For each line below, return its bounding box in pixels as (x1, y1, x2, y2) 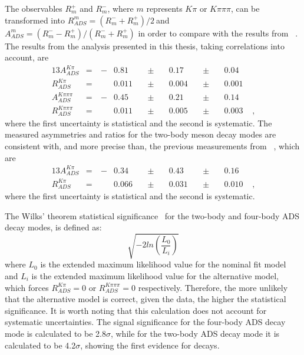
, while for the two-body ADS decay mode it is (110, 327, 280, 339)
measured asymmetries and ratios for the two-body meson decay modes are (5, 128, 276, 140)
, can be (230, 2, 260, 14)
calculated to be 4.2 (5, 339, 76, 351)
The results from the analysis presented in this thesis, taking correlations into (5, 39, 285, 52)
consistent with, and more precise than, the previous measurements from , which (5, 139, 300, 152)
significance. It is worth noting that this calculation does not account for (5, 304, 267, 316)
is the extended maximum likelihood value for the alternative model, (31, 269, 279, 282)
